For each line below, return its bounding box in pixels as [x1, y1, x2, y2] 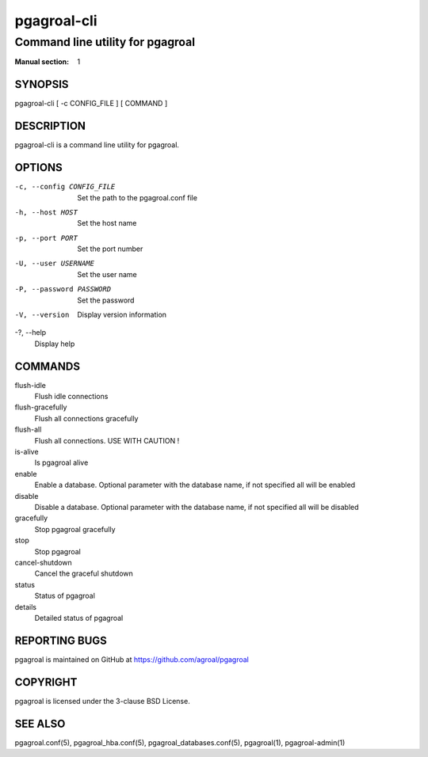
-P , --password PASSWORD [14, 285, 111, 294]
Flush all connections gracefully [34, 413, 139, 423]
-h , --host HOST [14, 207, 78, 217]
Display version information [77, 310, 166, 320]
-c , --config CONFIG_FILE [14, 182, 116, 192]
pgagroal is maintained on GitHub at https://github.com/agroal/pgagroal [14, 654, 249, 664]
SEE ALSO [14, 717, 66, 730]
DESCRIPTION [14, 120, 86, 133]
